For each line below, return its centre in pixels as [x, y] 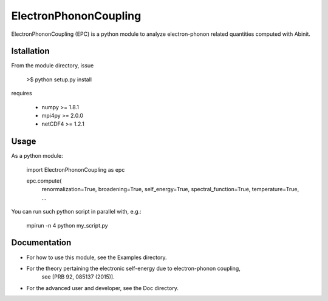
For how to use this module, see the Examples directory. [97, 257]
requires [22, 93]
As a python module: [37, 156]
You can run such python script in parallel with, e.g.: [77, 212]
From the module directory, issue [53, 66]
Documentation [41, 243]
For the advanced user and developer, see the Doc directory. [102, 288]
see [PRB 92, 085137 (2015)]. [78, 277]
